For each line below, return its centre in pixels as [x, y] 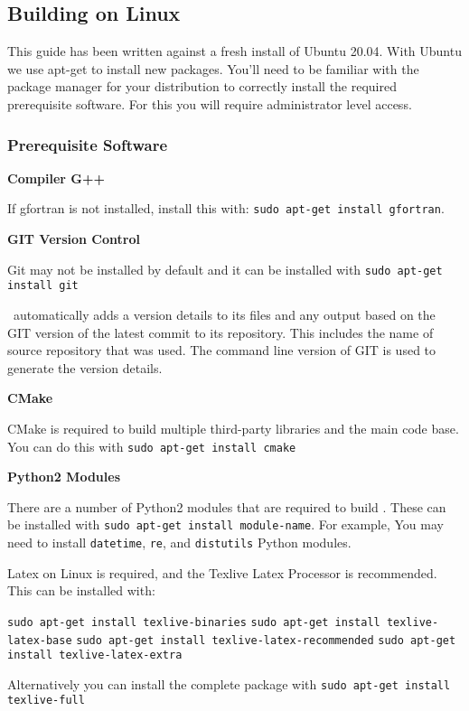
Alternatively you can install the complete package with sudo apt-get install [229, 683]
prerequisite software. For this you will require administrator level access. [210, 103]
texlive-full [46, 701]
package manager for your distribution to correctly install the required [202, 86]
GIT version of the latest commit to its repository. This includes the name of [220, 332]
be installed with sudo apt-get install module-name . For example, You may [225, 524]
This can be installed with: [81, 590]
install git [43, 286]
